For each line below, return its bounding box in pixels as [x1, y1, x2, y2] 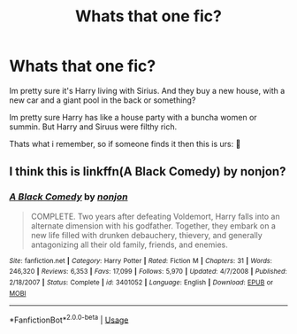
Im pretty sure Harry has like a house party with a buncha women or [9, 112, 258, 122]
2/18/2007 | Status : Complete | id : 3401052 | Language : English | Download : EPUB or [9, 277, 274, 287]
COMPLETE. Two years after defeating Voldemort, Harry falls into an [30, 211, 280, 221]
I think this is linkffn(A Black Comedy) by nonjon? [9, 164, 286, 179]
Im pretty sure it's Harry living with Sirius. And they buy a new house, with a [9, 85, 286, 96]
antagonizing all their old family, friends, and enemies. [30, 239, 228, 250]
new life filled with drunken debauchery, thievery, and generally [30, 229, 263, 240]
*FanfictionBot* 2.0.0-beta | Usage [9, 313, 129, 325]
